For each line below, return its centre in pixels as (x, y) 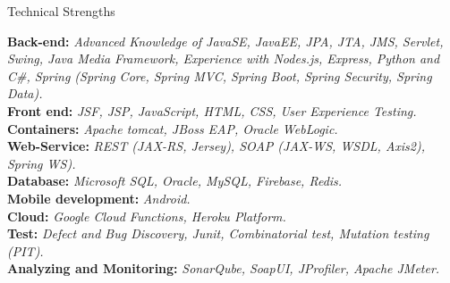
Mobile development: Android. (99, 198)
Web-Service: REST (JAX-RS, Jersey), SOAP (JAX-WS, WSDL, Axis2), (216, 146)
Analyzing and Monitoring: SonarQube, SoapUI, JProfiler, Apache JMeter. (224, 268)
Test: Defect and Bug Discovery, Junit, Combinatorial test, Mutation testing (218, 233)
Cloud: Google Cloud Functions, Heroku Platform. (147, 216)
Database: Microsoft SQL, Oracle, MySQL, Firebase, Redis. (175, 181)
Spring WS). (42, 163)
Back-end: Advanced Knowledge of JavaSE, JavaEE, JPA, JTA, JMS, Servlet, (225, 41)
